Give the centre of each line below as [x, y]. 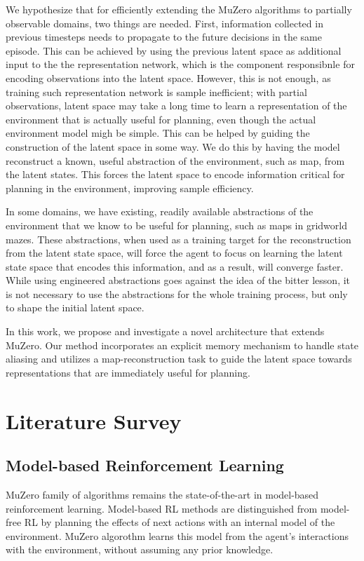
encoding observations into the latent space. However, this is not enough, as [168, 77]
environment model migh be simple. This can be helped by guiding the [158, 133]
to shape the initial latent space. [75, 307]
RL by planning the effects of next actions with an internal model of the [180, 522]
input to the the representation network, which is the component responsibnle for [180, 64]
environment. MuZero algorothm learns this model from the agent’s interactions [177, 535]
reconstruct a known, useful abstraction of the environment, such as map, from [175, 160]
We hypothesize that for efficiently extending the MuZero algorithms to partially [179, 9]
